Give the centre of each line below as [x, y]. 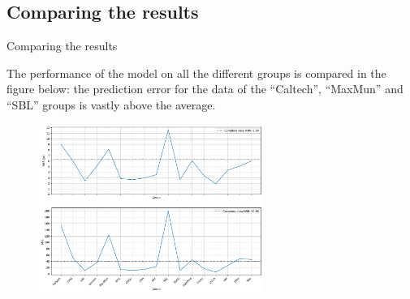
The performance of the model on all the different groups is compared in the [196, 73]
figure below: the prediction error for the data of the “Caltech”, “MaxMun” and [205, 89]
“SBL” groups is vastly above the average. [111, 104]
